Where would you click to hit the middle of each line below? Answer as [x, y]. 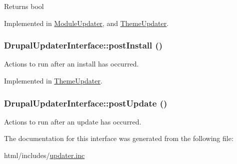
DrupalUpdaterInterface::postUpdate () [86, 103]
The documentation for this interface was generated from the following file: [119, 138]
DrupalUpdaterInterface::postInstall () [83, 45]
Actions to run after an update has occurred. [73, 121]
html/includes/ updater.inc [44, 155]
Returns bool [24, 6]
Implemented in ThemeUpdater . [53, 80]
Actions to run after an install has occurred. [71, 64]
